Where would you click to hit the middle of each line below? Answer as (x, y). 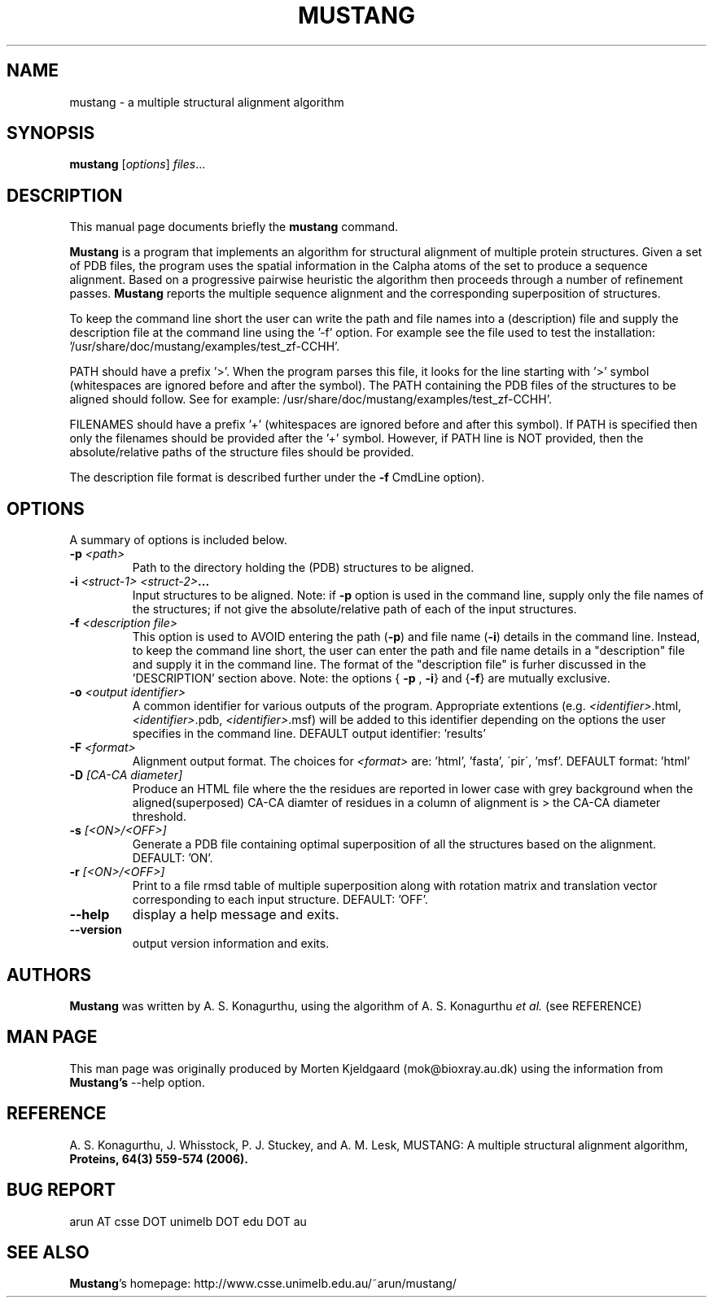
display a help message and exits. (236, 915)
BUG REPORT (61, 1190)
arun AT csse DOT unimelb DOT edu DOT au (188, 1221)
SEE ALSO (48, 1252)
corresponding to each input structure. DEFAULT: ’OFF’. (280, 900)
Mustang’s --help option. (137, 1082)
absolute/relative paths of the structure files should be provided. (242, 452)
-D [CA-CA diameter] (126, 775)
